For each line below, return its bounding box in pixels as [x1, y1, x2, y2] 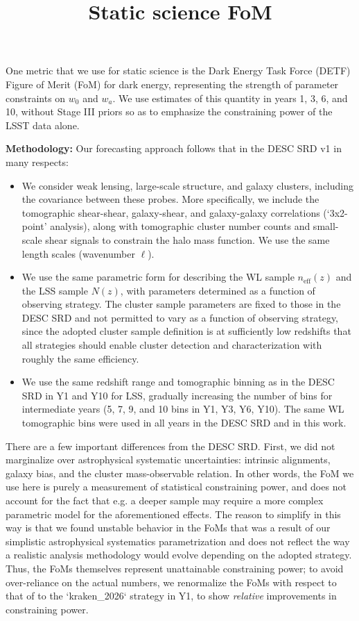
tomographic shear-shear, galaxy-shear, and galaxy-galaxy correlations [21, 205, 320, 220]
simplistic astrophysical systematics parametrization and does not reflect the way [6, 533, 350, 548]
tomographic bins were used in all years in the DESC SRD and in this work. [21, 415, 347, 430]
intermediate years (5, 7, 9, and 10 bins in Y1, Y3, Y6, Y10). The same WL [21, 401, 344, 416]
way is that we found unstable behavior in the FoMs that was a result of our [6, 520, 331, 535]
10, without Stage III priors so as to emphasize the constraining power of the [6, 104, 333, 119]
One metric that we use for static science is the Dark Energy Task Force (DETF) [6, 63, 351, 78]
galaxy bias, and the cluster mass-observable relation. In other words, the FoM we [6, 465, 354, 480]
